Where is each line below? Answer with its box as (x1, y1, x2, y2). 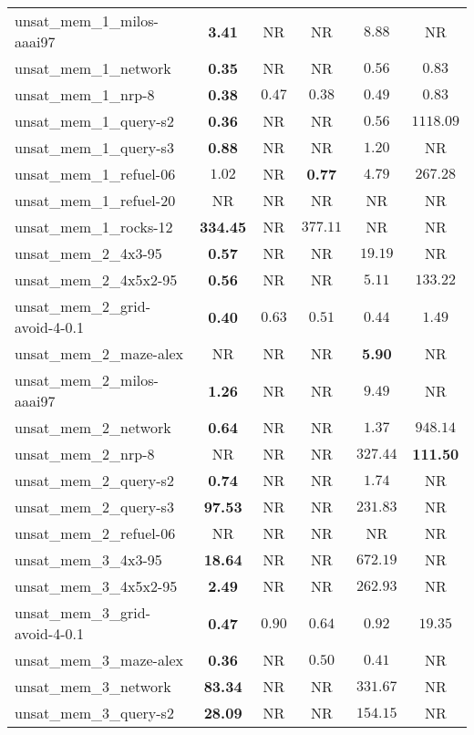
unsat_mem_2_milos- (15, 369, 159, 390)
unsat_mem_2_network (15, 417, 171, 438)
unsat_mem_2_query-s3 (15, 496, 174, 517)
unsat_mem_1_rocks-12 (15, 216, 173, 237)
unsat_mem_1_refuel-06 (15, 163, 176, 184)
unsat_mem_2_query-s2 (15, 470, 174, 491)
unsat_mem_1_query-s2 (15, 110, 174, 131)
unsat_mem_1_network (15, 57, 171, 78)
